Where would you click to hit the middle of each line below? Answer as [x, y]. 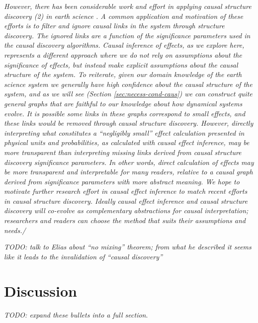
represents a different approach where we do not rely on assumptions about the [123, 54]
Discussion [41, 290]
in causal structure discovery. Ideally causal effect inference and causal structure [126, 201]
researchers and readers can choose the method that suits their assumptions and [125, 220]
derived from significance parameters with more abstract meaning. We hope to [122, 181]
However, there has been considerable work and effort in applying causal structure [128, 6]
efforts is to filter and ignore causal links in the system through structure [114, 26]
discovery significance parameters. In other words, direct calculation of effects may [129, 162]
